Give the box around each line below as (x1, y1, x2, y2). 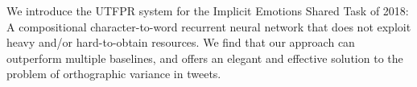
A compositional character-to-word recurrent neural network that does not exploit (6, 18, 411, 35)
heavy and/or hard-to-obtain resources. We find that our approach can (6, 34, 355, 51)
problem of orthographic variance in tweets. (6, 65, 221, 82)
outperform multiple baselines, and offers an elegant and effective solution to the (6, 49, 403, 66)
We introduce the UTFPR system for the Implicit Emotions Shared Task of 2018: (6, 2, 409, 19)
